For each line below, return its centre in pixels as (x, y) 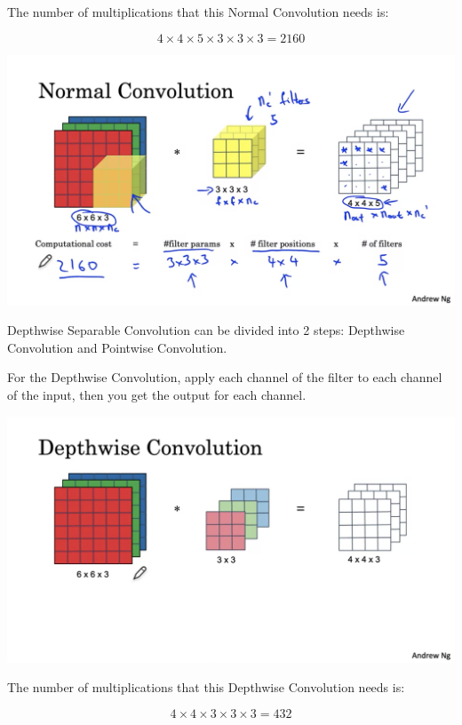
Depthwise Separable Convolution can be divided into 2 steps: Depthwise (206, 330)
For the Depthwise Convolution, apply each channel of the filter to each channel (225, 377)
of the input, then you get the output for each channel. (157, 394)
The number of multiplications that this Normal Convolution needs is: (198, 12)
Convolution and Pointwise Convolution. (117, 347)
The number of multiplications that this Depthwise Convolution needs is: (206, 687)
